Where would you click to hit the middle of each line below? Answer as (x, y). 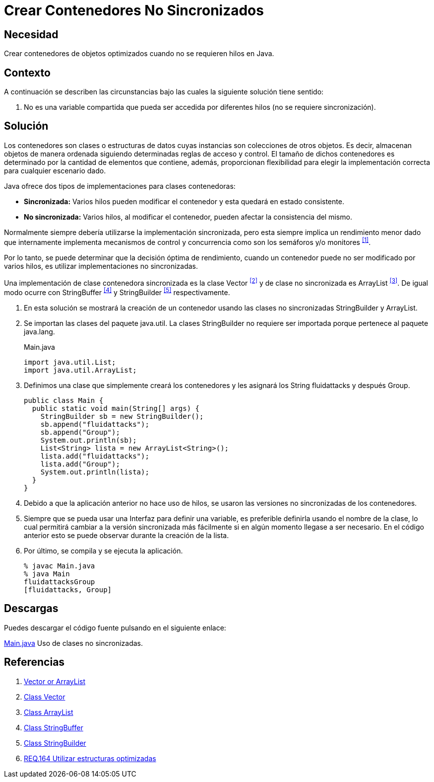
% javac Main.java (60, 566)
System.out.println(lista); (95, 472)
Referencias (34, 662)
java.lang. (39, 331)
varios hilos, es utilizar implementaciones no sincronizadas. (101, 266)
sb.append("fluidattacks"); (95, 424)
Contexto (27, 73)
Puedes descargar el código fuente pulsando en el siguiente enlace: (115, 627)
